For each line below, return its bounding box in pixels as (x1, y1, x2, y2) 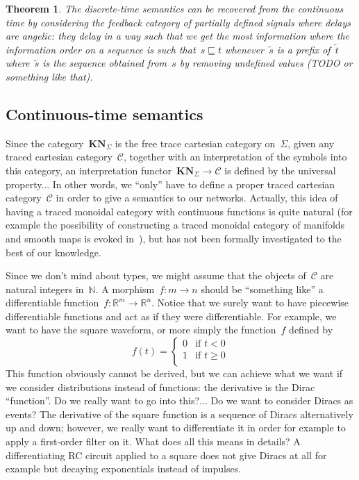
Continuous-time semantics (6, 103, 203, 124)
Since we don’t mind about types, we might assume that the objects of (6, 268, 306, 283)
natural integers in (6, 281, 84, 296)
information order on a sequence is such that (6, 42, 196, 56)
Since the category (6, 135, 84, 150)
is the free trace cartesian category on (115, 135, 276, 150)
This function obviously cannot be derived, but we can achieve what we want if (6, 366, 343, 381)
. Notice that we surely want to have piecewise (151, 295, 349, 310)
